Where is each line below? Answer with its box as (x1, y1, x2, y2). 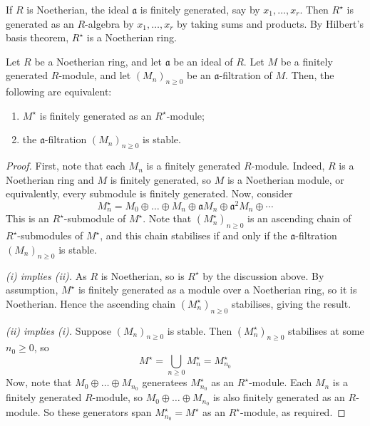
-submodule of (63, 211, 126, 226)
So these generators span (43, 405, 152, 420)
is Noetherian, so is (101, 268, 185, 283)
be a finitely (280, 53, 333, 68)
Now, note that (6, 375, 72, 390)
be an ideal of (173, 53, 233, 68)
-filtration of (219, 68, 272, 83)
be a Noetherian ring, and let (34, 53, 162, 68)
